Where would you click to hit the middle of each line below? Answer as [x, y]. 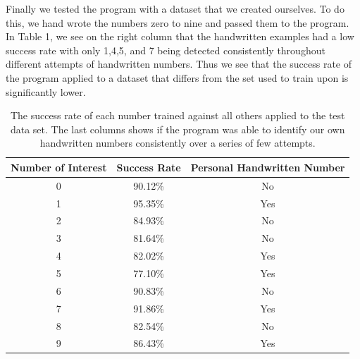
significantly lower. [46, 91]
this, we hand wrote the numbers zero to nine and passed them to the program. [178, 22]
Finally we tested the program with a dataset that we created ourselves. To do [175, 8]
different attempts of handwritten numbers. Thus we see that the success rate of [179, 64]
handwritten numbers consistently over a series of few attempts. [178, 143]
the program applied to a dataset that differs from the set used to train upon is [177, 77]
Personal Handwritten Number [268, 167]
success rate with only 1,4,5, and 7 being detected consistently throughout [166, 50]
